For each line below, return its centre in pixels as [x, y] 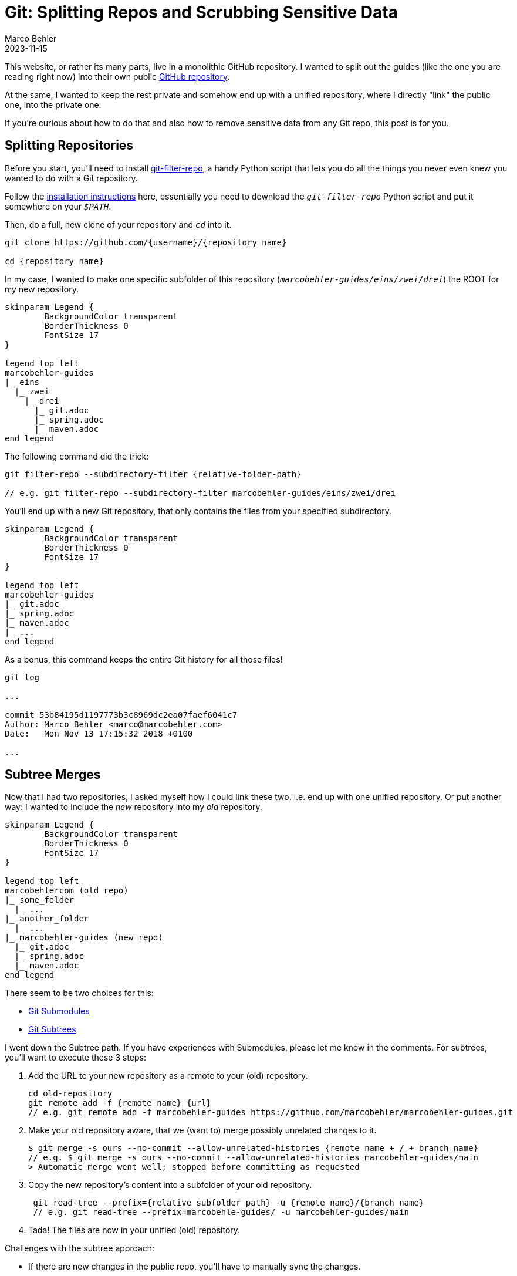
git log [22, 677]
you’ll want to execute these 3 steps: [75, 1058]
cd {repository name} [54, 261]
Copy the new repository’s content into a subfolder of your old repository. [170, 1185]
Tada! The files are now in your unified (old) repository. [134, 1230]
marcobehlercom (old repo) [67, 891]
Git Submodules [59, 1011]
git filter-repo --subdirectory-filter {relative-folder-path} [153, 474]
